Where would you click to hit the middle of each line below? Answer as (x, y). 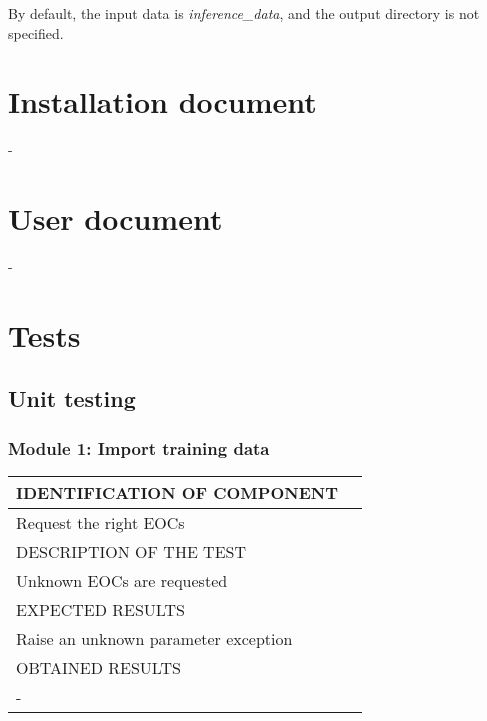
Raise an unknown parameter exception (154, 638)
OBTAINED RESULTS (98, 667)
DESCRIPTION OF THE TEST (131, 551)
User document (115, 218)
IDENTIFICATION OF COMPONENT (177, 492)
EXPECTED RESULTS (100, 609)
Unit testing (72, 398)
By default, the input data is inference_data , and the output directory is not (244, 13)
